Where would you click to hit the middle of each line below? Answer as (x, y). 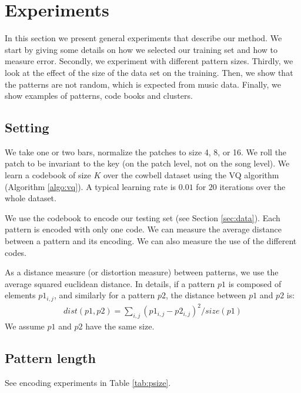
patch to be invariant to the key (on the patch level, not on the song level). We (147, 163)
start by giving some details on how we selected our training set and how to (141, 49)
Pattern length (50, 358)
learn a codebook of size (48, 175)
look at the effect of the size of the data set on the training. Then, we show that (149, 72)
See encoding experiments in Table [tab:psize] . (88, 382)
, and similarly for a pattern (104, 295)
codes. (16, 252)
